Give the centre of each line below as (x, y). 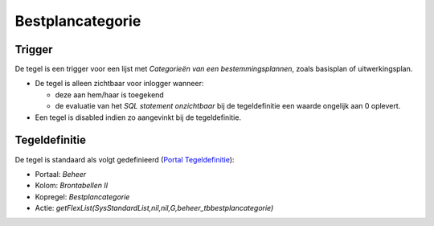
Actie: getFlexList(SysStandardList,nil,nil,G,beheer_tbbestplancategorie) (154, 208)
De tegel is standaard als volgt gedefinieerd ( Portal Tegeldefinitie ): (125, 159)
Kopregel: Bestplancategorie (82, 196)
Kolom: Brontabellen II (72, 186)
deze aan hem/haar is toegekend (109, 95)
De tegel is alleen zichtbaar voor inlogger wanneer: (119, 84)
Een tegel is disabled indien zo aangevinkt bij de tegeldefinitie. (138, 117)
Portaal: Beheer (61, 174)
